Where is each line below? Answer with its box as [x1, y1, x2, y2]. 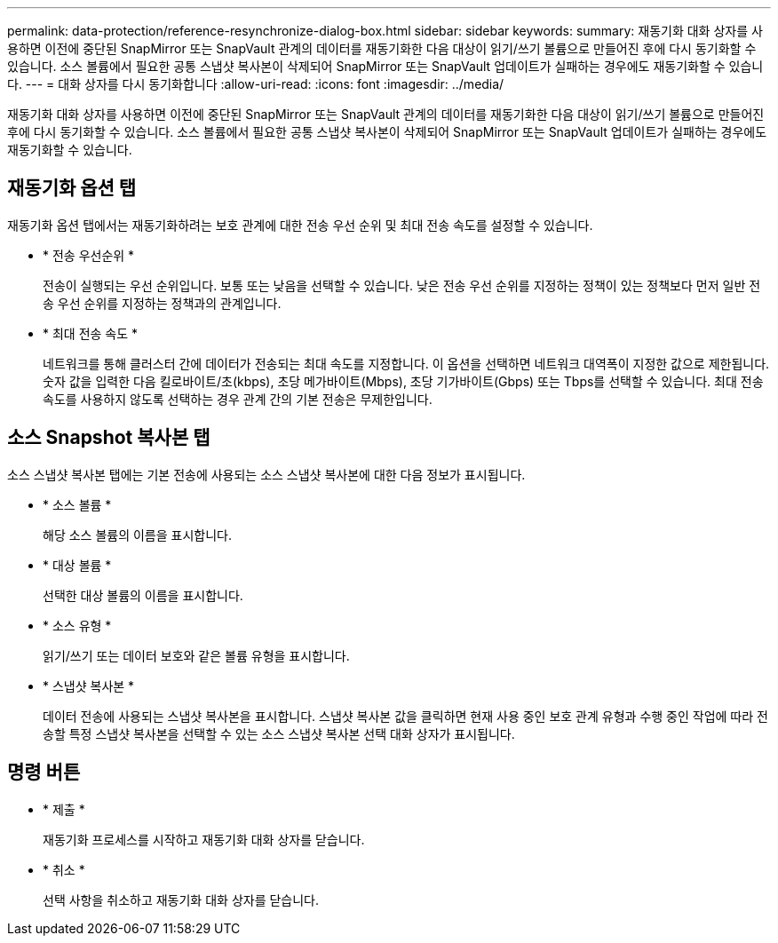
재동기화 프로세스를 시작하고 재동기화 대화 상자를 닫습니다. [43, 831, 365, 847]
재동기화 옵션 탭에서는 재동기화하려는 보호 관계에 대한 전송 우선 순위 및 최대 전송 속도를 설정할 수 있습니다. [7, 217, 593, 233]
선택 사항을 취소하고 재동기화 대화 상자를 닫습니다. [43, 891, 320, 907]
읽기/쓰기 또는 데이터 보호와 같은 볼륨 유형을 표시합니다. [43, 647, 350, 663]
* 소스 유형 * [43, 617, 112, 633]
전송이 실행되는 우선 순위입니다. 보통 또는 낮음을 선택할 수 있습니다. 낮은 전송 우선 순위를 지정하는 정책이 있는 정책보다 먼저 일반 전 [43, 277, 761, 293]
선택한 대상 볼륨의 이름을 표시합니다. [43, 587, 243, 603]
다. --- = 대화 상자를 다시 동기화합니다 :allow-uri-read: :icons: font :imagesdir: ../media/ [7, 76, 504, 91]
